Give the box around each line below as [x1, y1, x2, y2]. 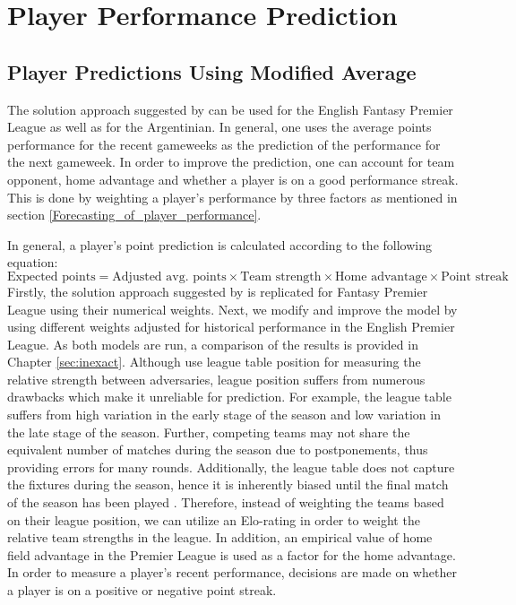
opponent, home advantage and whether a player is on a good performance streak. [7, 169, 459, 188]
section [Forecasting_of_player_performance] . [7, 205, 262, 224]
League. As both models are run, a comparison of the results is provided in [7, 334, 418, 353]
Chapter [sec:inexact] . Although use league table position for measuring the [7, 352, 421, 371]
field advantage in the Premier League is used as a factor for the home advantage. [7, 545, 456, 564]
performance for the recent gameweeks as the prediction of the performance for [7, 134, 441, 153]
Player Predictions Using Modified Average [7, 57, 417, 85]
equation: [7, 253, 58, 272]
